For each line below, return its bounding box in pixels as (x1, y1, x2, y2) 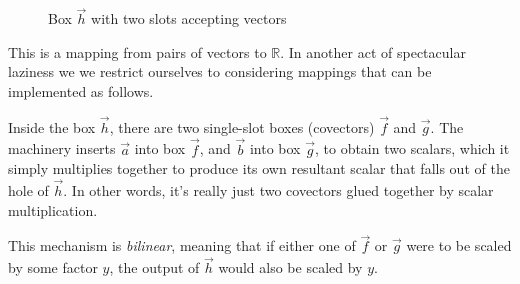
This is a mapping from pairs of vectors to (8, 41, 267, 62)
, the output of (109, 257, 200, 278)
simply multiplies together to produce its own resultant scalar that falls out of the (8, 158, 510, 179)
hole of (8, 180, 49, 201)
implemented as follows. (8, 81, 154, 101)
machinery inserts (8, 138, 116, 159)
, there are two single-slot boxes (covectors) (109, 116, 375, 137)
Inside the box (8, 116, 96, 137)
